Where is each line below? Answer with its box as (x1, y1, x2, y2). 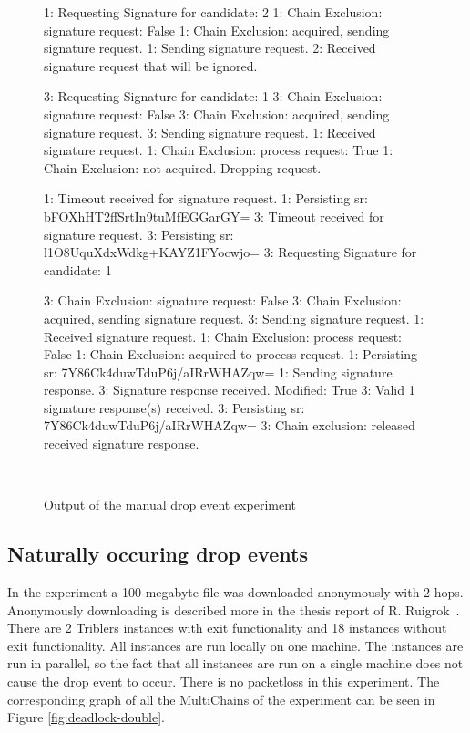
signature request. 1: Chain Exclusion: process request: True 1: (44, 140, 393, 160)
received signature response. (44, 434, 199, 453)
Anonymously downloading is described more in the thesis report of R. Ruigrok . (7, 600, 460, 619)
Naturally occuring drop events (7, 540, 308, 568)
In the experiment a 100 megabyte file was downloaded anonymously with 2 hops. (7, 583, 464, 602)
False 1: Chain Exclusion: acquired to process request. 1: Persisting (44, 345, 418, 364)
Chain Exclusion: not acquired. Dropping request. (44, 158, 322, 177)
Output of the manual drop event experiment (44, 495, 296, 514)
